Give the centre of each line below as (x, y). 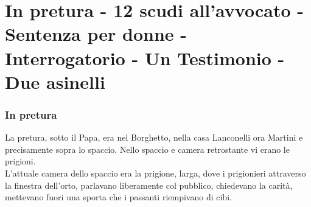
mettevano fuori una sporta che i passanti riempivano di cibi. (118, 197)
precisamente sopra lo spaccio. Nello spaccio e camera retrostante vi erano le (147, 149)
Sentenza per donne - (96, 34)
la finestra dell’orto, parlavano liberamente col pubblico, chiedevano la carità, (149, 185)
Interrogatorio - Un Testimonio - (145, 58)
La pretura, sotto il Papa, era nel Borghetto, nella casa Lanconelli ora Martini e (154, 137)
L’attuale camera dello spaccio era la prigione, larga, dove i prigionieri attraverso (155, 173)
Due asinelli (55, 81)
